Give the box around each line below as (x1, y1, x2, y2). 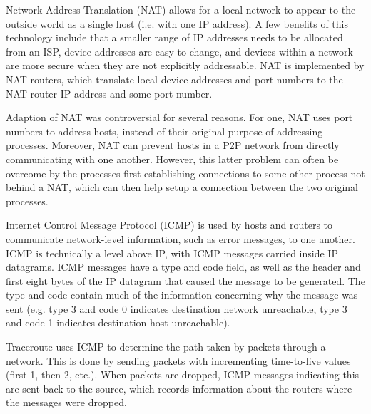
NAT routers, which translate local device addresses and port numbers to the (6, 71, 343, 86)
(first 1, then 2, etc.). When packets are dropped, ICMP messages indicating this (6, 367, 360, 382)
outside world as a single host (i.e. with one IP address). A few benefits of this (6, 16, 348, 31)
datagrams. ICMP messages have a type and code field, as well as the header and (6, 259, 361, 274)
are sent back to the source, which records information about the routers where (6, 381, 352, 395)
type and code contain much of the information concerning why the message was (6, 287, 358, 302)
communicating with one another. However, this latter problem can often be (6, 151, 339, 166)
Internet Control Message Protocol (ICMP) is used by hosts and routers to (6, 217, 333, 232)
